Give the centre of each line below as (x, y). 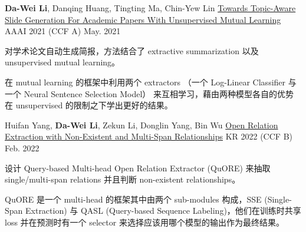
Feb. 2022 (22, 148)
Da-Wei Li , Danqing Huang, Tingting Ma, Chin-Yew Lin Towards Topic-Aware (150, 8)
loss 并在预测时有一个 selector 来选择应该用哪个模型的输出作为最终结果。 (144, 222)
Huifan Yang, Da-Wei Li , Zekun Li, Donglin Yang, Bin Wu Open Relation (142, 125)
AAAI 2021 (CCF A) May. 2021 (63, 31)
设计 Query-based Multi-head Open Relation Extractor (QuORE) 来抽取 (138, 168)
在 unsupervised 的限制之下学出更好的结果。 (89, 105)
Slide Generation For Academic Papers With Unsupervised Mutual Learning (143, 19)
